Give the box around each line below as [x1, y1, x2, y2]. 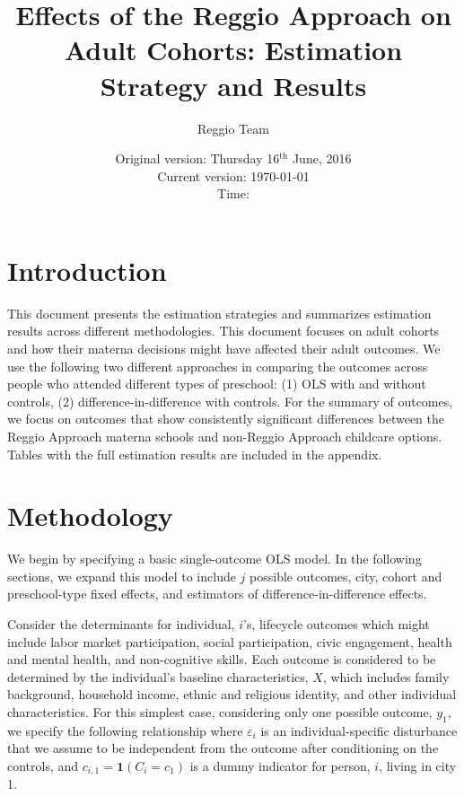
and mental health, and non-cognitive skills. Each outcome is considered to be [7, 650, 436, 669]
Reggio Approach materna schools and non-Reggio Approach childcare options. [7, 426, 442, 445]
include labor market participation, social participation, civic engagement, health [7, 632, 452, 651]
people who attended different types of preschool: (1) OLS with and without [7, 374, 426, 393]
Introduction [7, 251, 167, 288]
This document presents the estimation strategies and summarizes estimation [7, 303, 432, 322]
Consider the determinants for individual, [7, 615, 235, 634]
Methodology [7, 497, 173, 534]
